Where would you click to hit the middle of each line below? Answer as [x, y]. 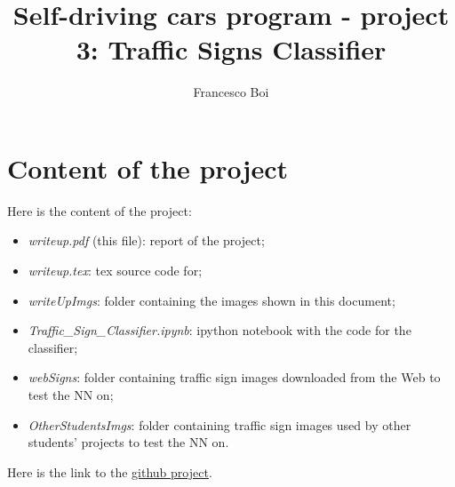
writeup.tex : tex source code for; [115, 271]
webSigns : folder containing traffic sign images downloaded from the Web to [234, 377]
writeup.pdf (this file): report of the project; [146, 240]
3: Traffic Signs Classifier [231, 49]
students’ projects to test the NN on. [128, 442]
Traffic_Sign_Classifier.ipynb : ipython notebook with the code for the [220, 330]
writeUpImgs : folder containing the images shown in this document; [212, 300]
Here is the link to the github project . [110, 471]
